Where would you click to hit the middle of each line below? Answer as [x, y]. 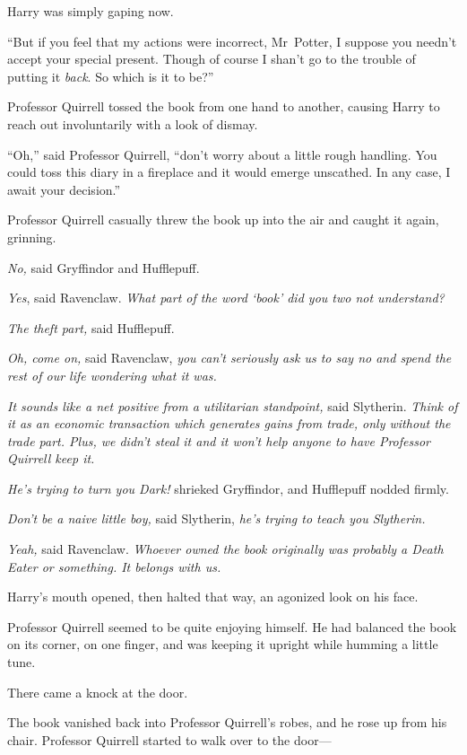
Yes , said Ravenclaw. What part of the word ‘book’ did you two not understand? [226, 298]
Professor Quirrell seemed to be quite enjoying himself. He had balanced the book [232, 626]
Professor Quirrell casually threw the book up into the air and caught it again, [223, 219]
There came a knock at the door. [98, 692]
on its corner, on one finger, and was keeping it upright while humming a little [223, 644]
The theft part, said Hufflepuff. [91, 327]
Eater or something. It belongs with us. [114, 566]
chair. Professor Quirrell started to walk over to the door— [169, 739]
